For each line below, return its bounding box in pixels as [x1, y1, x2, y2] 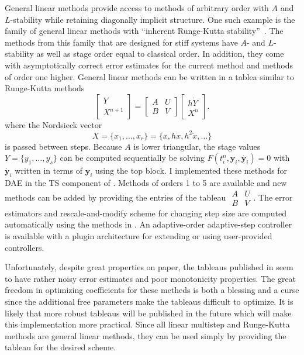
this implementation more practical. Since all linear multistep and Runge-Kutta [5, 318, 290, 330]
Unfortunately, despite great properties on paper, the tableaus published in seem [5, 261, 293, 273]
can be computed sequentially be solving [60, 151, 205, 164]
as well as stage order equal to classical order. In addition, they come [36, 47, 284, 60]
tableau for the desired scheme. [5, 341, 116, 353]
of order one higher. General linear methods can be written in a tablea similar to [5, 70, 294, 82]
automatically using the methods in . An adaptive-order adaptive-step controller [5, 218, 292, 230]
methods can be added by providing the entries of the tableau [5, 191, 226, 203]
